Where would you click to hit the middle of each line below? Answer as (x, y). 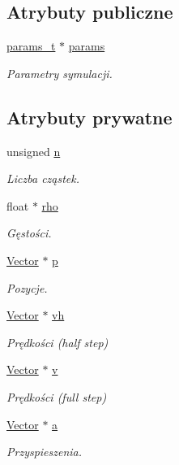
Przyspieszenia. (45, 452)
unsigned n (34, 151)
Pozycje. (27, 287)
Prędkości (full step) (57, 396)
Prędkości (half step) (58, 342)
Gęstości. (29, 233)
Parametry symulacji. (60, 73)
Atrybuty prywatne (89, 117)
